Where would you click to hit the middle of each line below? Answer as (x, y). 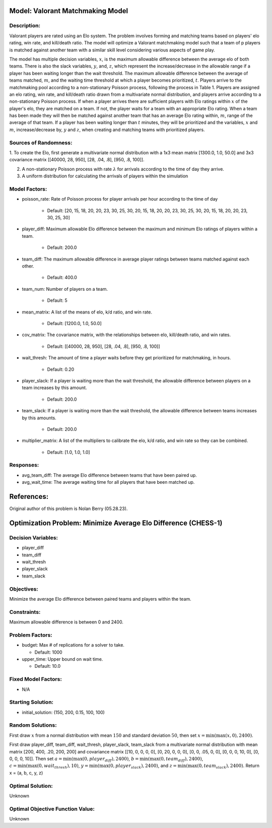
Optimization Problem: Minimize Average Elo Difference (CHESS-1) (116, 523)
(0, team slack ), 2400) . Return (228, 766)
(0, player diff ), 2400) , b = (111, 759)
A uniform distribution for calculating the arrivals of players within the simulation (105, 176)
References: (29, 497)
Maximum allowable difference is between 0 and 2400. (66, 622)
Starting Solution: (31, 702)
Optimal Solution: (31, 786)
